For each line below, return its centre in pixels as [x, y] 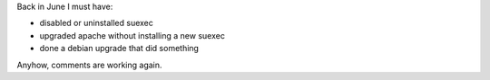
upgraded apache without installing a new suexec [132, 35]
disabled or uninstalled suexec [97, 23]
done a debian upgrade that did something [119, 49]
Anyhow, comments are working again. [89, 65]
